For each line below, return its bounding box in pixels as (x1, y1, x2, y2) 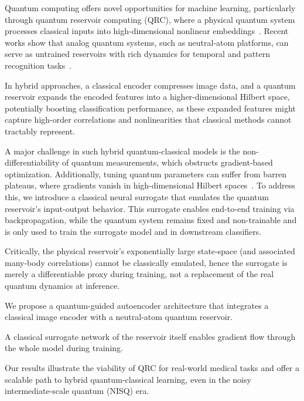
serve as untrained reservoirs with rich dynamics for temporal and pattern (5, 48, 271, 60)
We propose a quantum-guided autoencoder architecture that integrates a (5, 299, 269, 311)
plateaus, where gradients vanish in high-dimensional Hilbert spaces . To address (5, 179, 295, 191)
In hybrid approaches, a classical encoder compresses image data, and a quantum (5, 79, 296, 91)
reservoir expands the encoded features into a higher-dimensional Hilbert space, (5, 90, 290, 103)
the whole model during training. (5, 342, 123, 354)
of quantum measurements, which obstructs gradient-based (62, 156, 273, 169)
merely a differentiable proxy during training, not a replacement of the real (5, 268, 274, 280)
